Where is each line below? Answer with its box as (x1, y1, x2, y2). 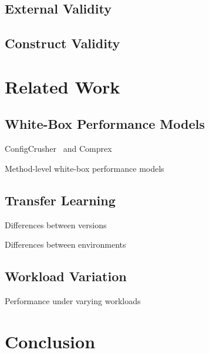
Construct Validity (5, 34, 120, 52)
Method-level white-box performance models (5, 162, 164, 174)
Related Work (5, 74, 120, 98)
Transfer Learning (5, 191, 116, 209)
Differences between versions (5, 218, 107, 231)
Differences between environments (5, 238, 126, 251)
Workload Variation (5, 267, 127, 285)
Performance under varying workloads (5, 294, 141, 307)
